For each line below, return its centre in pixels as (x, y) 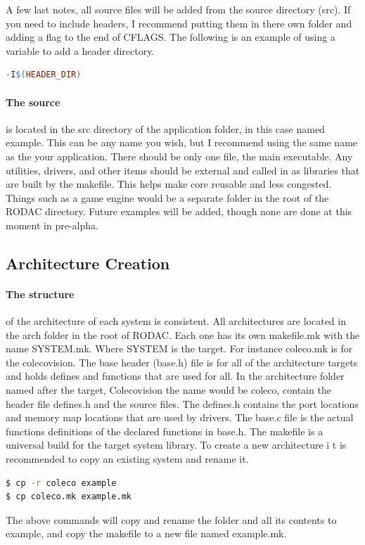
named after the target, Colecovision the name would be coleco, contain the (168, 390)
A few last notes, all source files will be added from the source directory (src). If (178, 9)
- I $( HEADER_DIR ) (44, 75)
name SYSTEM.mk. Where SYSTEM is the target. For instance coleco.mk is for (179, 348)
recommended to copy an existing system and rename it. (127, 459)
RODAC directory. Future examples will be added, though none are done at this (179, 211)
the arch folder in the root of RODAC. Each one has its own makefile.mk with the (183, 334)
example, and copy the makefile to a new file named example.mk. (146, 533)
